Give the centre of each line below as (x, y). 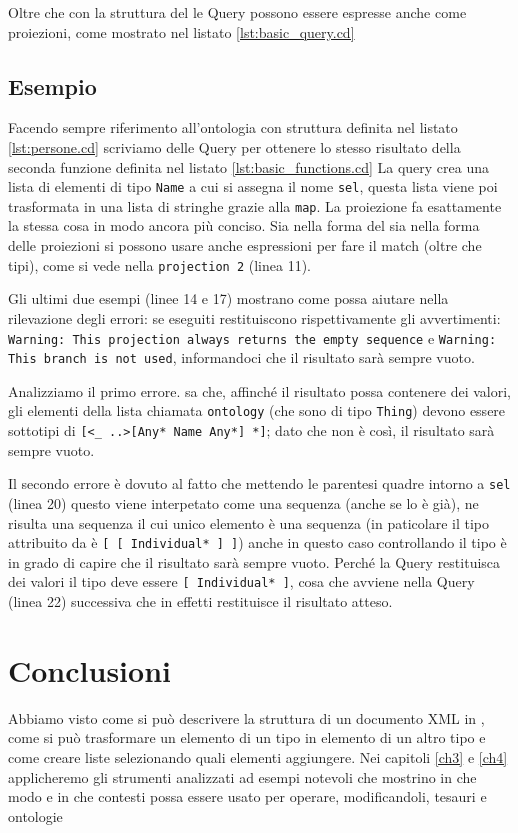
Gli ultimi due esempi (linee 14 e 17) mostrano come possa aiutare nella (228, 298)
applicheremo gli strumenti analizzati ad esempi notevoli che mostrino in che (242, 776)
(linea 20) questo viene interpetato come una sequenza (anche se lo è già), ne (243, 502)
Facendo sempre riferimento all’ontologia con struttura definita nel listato (233, 127)
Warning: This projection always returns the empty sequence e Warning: (252, 337)
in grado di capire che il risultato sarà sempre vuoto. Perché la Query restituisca (254, 561)
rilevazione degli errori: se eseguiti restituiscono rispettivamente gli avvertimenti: (254, 317)
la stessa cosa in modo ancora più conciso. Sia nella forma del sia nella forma (244, 225)
